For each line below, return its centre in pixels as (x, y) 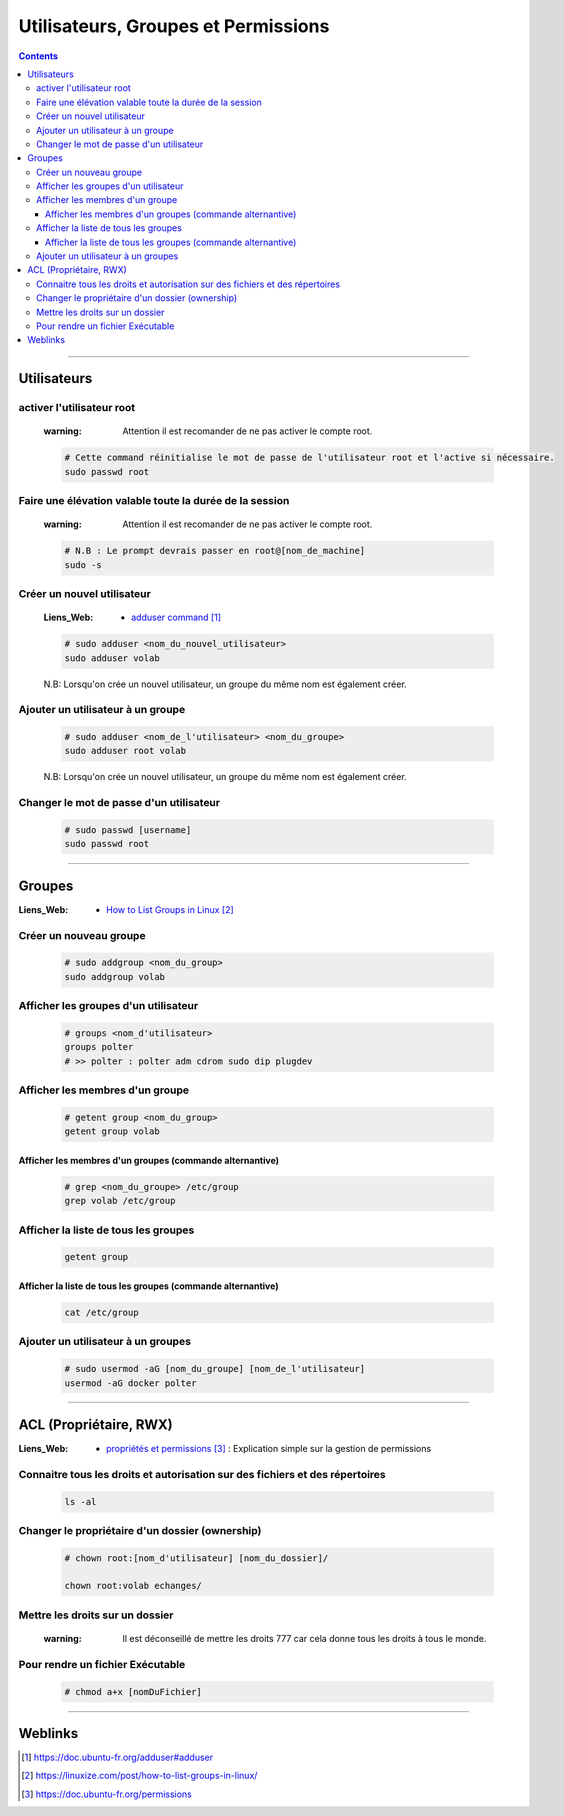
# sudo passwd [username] (128, 830)
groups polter (99, 1047)
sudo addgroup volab (114, 976)
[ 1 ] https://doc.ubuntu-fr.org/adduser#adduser (117, 1757)
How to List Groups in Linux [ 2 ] (170, 909)
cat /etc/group (101, 1312)
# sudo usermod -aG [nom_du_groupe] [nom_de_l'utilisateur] (215, 1369)
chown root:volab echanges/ (133, 1586)
